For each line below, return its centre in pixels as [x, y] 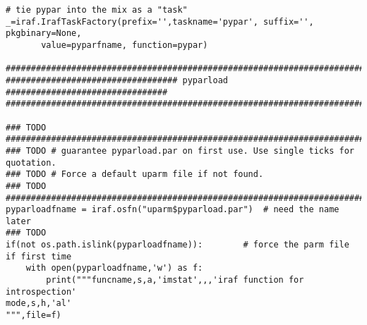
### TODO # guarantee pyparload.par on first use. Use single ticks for [180, 151]
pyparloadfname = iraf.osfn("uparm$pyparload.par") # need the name [173, 210]
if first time [39, 256]
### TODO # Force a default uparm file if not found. [135, 174]
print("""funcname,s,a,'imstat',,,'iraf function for [175, 280]
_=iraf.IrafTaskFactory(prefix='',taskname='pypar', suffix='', [160, 22]
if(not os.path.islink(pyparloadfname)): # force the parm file [178, 245]
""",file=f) [34, 315]
